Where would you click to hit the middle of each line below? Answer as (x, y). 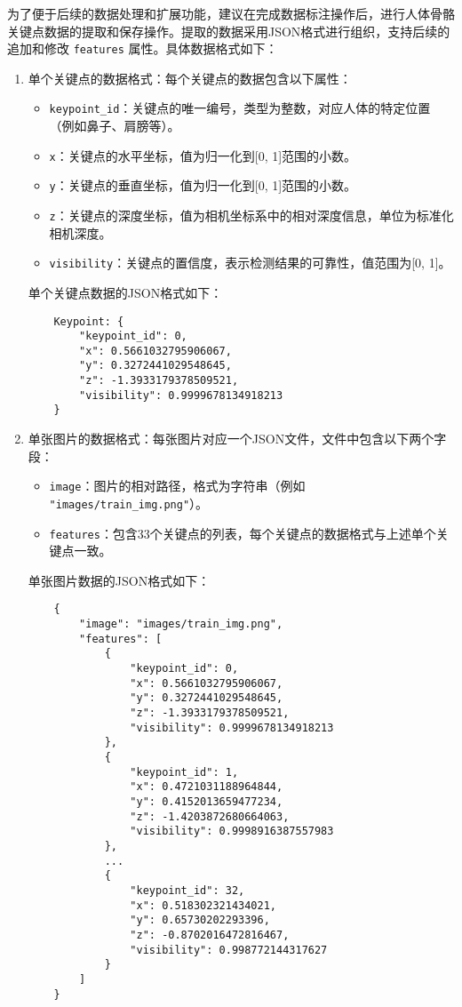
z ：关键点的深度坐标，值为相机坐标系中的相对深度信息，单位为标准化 (251, 215)
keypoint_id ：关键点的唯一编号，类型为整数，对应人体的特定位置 (240, 108)
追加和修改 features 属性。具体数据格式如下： (143, 48)
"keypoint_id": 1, (184, 772)
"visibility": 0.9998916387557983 (232, 831)
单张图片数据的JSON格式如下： (119, 580)
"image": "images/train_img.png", (181, 624)
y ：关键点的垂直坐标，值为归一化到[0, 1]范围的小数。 (203, 185)
